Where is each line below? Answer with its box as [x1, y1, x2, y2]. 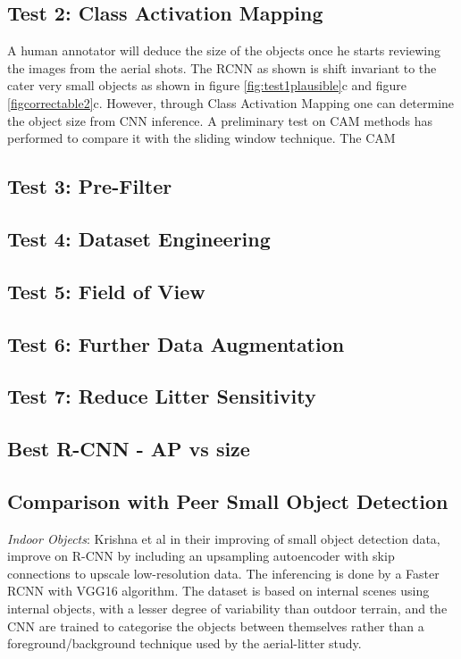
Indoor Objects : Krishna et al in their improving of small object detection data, [7, 529, 440, 547]
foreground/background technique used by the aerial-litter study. [7, 634, 362, 653]
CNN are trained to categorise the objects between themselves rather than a [7, 616, 424, 635]
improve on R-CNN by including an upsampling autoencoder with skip [7, 546, 395, 565]
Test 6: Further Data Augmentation [7, 329, 345, 357]
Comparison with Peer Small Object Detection [7, 487, 448, 514]
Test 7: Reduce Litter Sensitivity [7, 382, 316, 410]
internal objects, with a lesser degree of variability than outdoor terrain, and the [7, 599, 448, 618]
